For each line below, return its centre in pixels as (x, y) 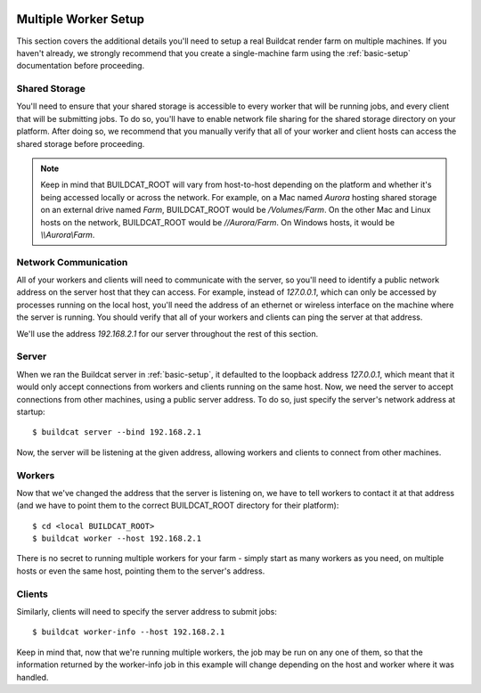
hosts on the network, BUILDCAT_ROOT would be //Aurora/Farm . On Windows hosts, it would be (218, 222)
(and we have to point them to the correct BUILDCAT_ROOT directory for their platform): (178, 505)
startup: (31, 412)
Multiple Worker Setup (80, 19)
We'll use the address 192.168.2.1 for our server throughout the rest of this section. (167, 333)
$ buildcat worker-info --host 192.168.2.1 (129, 632)
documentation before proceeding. (81, 66)
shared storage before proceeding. (81, 143)
